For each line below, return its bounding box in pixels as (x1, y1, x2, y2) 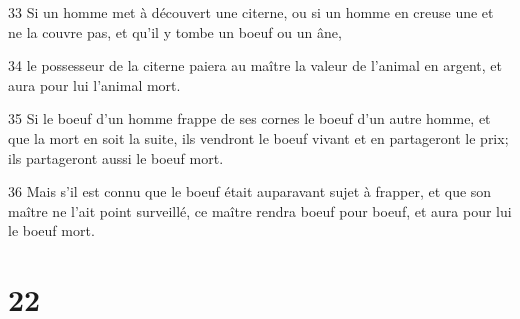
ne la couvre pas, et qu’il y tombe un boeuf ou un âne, (8, 21, 342, 42)
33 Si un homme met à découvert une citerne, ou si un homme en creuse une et (8, 2, 494, 22)
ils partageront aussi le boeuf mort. (8, 147, 224, 168)
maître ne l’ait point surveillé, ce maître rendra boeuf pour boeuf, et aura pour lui (8, 200, 512, 221)
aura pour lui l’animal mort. (8, 74, 181, 95)
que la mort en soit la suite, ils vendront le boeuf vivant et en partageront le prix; (8, 127, 509, 148)
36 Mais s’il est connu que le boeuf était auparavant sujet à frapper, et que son (8, 181, 492, 202)
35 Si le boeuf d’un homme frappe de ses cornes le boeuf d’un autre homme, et (8, 108, 491, 129)
